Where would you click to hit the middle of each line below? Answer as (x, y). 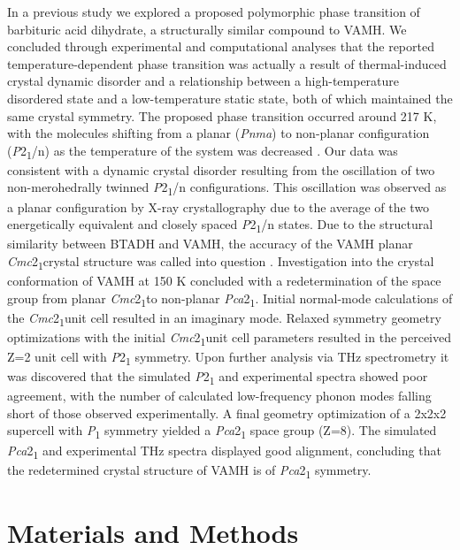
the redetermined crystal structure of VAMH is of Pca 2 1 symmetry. (189, 470)
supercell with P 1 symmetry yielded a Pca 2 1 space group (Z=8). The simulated (222, 432)
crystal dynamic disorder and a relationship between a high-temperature (203, 81)
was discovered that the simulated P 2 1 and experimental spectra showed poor (218, 377)
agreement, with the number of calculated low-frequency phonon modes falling (219, 396)
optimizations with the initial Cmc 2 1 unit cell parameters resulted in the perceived (229, 338)
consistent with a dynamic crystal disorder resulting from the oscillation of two (221, 169)
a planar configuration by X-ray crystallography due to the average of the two (218, 206)
